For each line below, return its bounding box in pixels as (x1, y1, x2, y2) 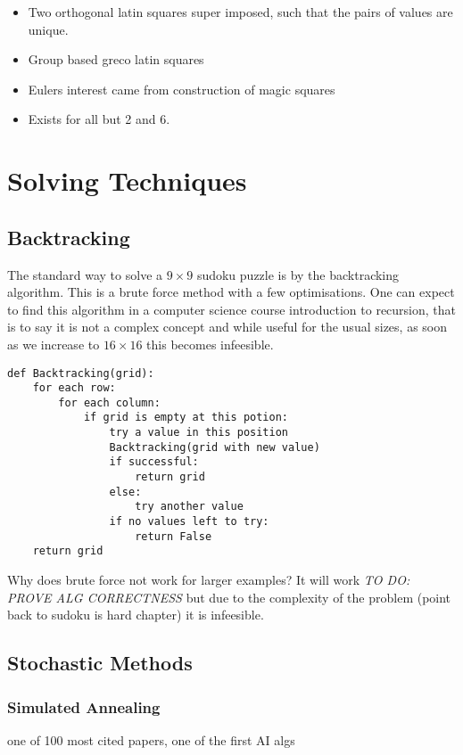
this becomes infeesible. (146, 334, 274, 353)
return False (135, 529, 212, 543)
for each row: (32, 382, 116, 395)
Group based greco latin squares (28, 50, 204, 69)
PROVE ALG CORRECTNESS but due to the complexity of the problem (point (7, 587, 451, 606)
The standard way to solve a (7, 265, 163, 283)
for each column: (58, 396, 161, 409)
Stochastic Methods (7, 649, 193, 677)
